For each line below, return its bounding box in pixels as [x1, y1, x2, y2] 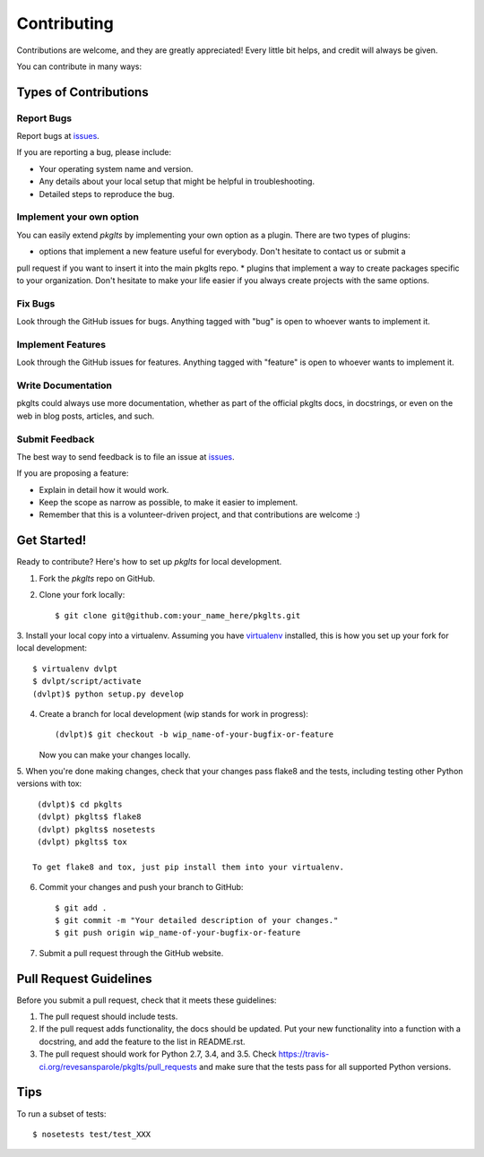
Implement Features [16, 338, 107, 350]
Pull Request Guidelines [16, 971, 152, 986]
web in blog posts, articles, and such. [16, 410, 155, 421]
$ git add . [55, 902, 108, 913]
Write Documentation [16, 379, 112, 392]
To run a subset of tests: [16, 1108, 107, 1119]
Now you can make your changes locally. [39, 749, 191, 760]
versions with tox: [16, 778, 82, 789]
